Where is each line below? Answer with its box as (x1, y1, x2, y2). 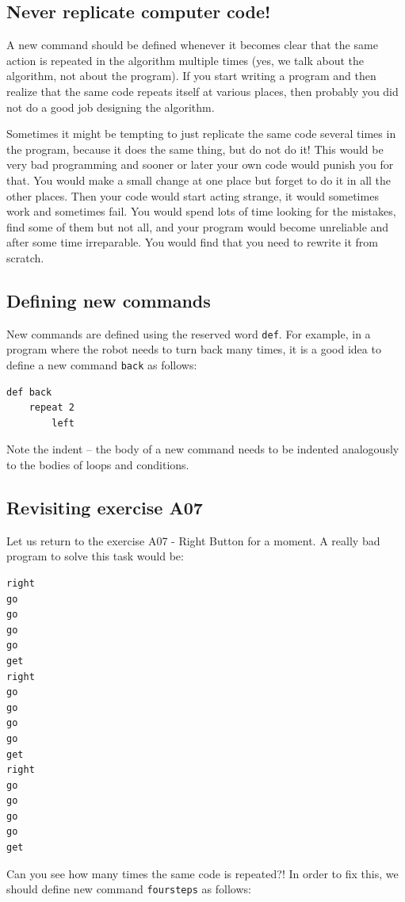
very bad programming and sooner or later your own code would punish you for (6, 156, 394, 173)
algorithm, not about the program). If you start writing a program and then (6, 67, 376, 84)
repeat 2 (29, 402, 75, 414)
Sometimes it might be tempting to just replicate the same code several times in (6, 125, 396, 142)
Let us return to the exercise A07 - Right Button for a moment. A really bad (6, 532, 380, 548)
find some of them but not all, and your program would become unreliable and (6, 218, 389, 235)
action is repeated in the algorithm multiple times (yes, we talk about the (6, 52, 365, 68)
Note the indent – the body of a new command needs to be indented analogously (6, 441, 399, 457)
